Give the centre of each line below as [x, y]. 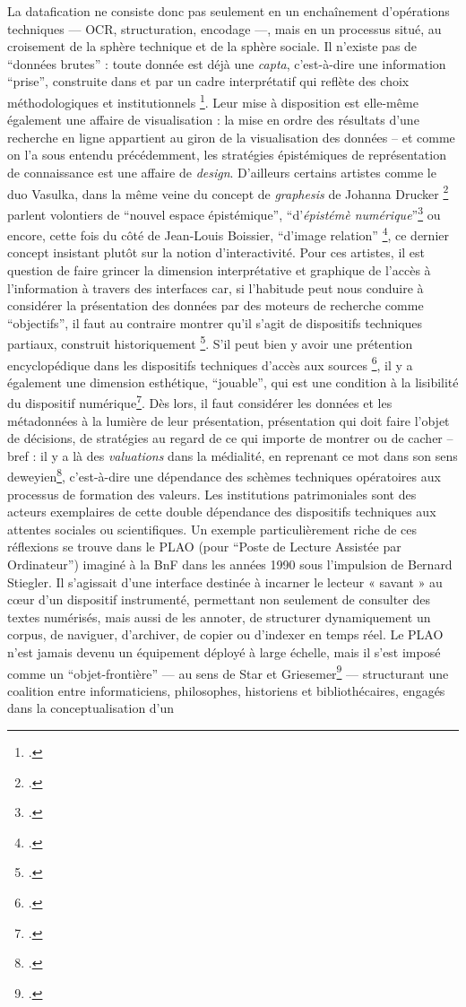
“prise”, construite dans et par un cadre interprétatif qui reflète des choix [208, 81]
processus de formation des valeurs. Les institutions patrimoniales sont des [212, 494]
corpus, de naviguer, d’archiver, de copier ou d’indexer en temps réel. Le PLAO [225, 634]
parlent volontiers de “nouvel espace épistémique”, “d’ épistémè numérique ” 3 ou [224, 213]
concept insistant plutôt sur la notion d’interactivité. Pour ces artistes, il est [216, 252]
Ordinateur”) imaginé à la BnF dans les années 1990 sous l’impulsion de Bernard [230, 564]
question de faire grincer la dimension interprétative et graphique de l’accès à [219, 269]
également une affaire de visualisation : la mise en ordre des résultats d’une [213, 120]
